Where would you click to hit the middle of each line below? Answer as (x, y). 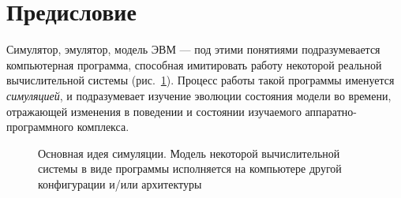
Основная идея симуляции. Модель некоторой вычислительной (189, 153)
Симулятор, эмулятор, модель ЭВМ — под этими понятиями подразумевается (193, 49)
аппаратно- (331, 111)
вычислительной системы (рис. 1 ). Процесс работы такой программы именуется (200, 80)
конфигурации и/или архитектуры (120, 183)
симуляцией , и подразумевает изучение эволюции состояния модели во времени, (199, 95)
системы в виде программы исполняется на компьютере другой (190, 168)
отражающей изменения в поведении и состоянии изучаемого (154, 111)
